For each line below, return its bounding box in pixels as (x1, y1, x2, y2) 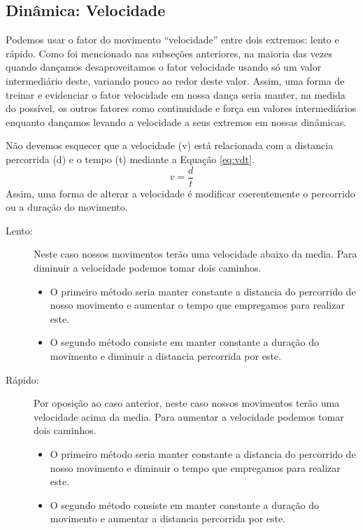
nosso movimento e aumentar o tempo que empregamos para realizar (50, 298, 345, 312)
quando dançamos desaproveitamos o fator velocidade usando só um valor (6, 60, 322, 74)
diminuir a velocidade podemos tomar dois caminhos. (34, 260, 262, 274)
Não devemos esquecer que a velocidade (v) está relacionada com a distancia (6, 138, 334, 153)
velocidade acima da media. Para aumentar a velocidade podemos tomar (34, 409, 344, 424)
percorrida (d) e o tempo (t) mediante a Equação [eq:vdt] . (6, 151, 255, 166)
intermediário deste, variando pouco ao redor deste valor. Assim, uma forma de (6, 73, 345, 88)
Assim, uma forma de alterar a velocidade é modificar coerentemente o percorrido (6, 186, 355, 200)
